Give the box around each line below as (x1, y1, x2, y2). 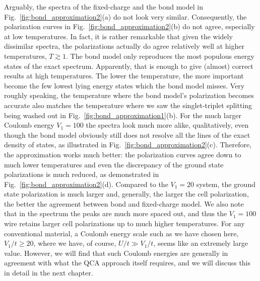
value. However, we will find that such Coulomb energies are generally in (4, 247, 228, 258)
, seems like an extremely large (153, 238, 248, 248)
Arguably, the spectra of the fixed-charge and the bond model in (4, 2, 203, 12)
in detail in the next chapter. (4, 267, 93, 278)
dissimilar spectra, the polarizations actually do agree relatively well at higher (4, 41, 244, 51)
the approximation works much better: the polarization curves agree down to (4, 149, 241, 159)
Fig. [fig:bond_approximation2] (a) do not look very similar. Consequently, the (4, 11, 247, 22)
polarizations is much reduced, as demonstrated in (4, 169, 159, 179)
